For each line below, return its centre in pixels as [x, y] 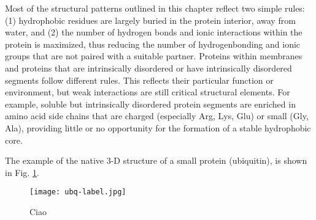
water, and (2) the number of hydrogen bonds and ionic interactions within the [154, 32]
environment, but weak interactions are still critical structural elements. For [148, 92]
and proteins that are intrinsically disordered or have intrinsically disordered [148, 68]
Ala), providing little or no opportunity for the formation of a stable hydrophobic [158, 127]
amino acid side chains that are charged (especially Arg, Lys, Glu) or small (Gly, [157, 116]
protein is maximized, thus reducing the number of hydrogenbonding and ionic [153, 44]
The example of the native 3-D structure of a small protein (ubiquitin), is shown [156, 160]
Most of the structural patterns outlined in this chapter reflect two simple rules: [155, 8]
